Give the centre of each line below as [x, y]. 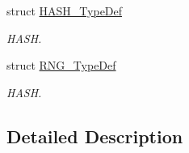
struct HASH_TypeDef [65, 11]
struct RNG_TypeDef [61, 65]
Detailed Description [95, 136]
